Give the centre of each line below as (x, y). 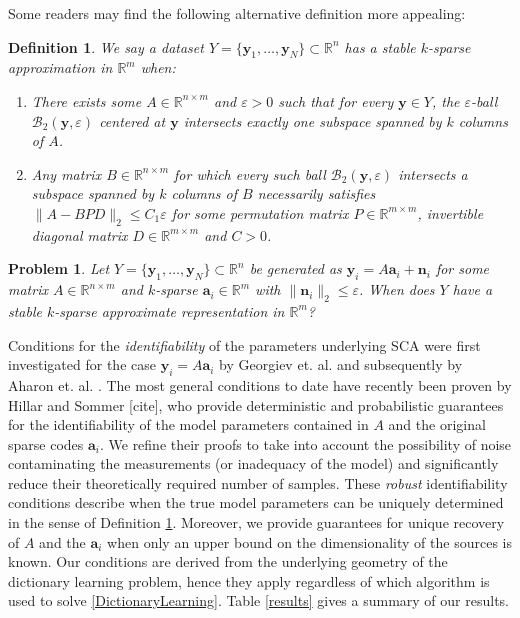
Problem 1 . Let (59, 268)
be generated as (295, 268)
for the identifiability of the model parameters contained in (188, 424)
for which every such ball (250, 173)
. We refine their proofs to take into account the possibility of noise (305, 443)
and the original (437, 424)
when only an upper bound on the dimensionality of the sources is (309, 541)
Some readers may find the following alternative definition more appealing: (237, 13)
